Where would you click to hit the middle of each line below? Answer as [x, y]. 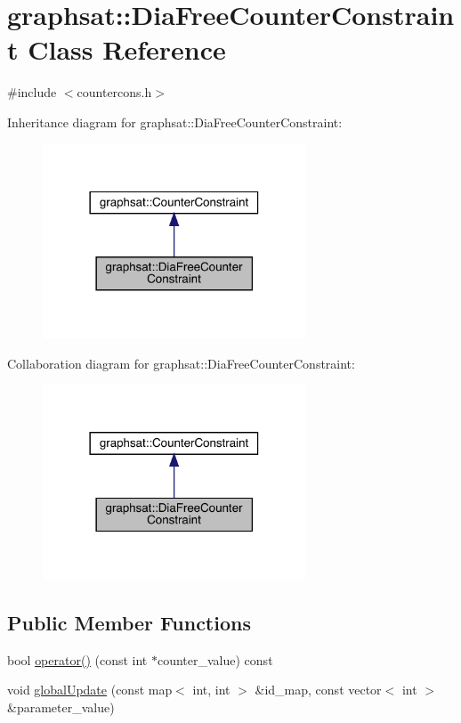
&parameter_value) [61, 707]
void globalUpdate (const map [90, 690]
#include [32, 92]
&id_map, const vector [318, 690]
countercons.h [114, 92]
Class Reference [127, 49]
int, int [211, 690]
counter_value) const [215, 659]
